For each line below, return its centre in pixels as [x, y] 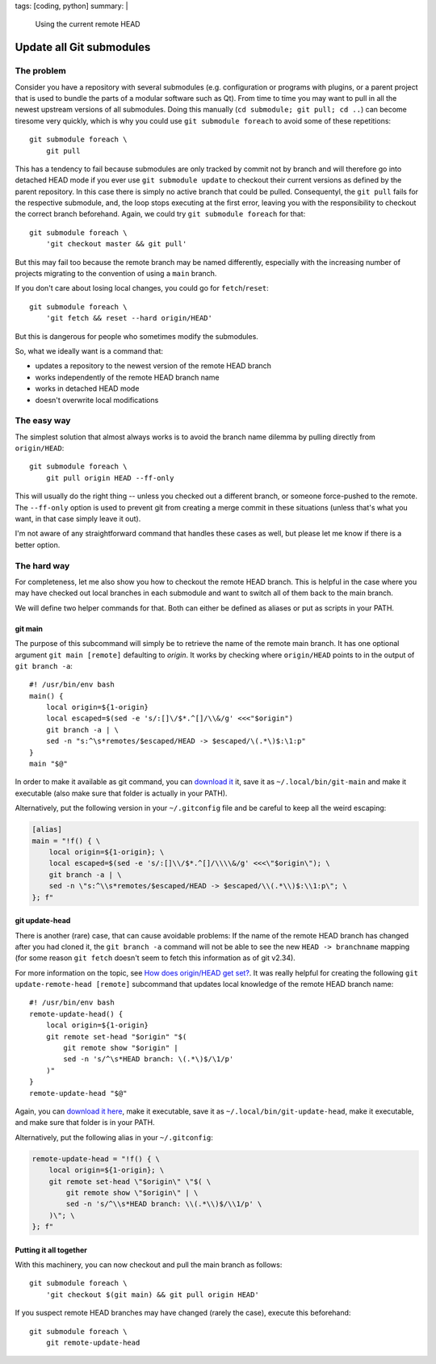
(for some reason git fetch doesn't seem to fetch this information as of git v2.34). [155, 958]
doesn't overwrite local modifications [97, 400]
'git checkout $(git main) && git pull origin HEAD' [153, 1295]
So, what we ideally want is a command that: [89, 350]
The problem [40, 71]
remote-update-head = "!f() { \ [96, 1158]
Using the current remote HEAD [88, 24]
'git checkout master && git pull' [116, 244]
